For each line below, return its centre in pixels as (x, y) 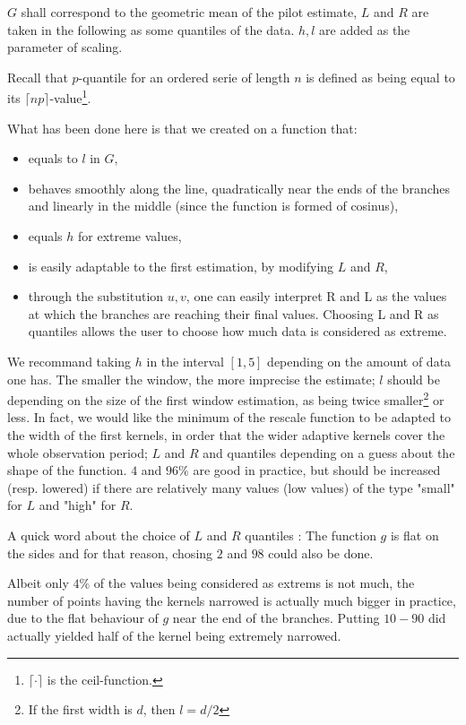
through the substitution (96, 296)
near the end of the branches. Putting (276, 618)
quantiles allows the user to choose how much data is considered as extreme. (237, 331)
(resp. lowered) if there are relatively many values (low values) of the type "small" (231, 487)
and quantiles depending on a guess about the (329, 452)
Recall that (38, 77)
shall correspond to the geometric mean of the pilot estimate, (189, 12)
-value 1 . (70, 97)
